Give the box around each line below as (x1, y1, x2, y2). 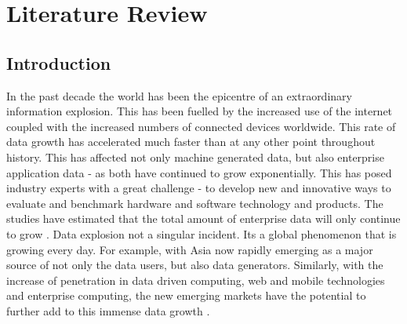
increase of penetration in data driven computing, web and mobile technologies (6, 271, 385, 288)
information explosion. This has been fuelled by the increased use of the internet (6, 103, 393, 119)
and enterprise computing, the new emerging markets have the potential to (6, 287, 366, 304)
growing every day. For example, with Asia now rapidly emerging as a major (6, 241, 373, 257)
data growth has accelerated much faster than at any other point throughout (6, 133, 376, 150)
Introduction (6, 50, 111, 75)
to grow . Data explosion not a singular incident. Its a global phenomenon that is (6, 225, 397, 242)
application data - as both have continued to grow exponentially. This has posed (6, 164, 392, 180)
